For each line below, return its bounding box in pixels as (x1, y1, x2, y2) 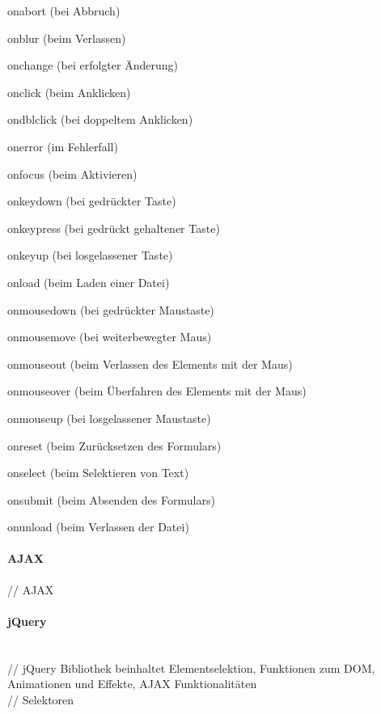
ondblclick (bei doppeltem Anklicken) (7, 111, 193, 128)
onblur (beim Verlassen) (7, 29, 126, 46)
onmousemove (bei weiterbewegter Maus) (7, 328, 212, 345)
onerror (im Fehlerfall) (7, 137, 118, 154)
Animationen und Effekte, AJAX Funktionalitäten (7, 675, 257, 692)
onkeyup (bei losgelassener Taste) (7, 247, 173, 264)
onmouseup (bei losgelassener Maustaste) (7, 409, 211, 426)
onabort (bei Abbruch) (7, 2, 121, 19)
